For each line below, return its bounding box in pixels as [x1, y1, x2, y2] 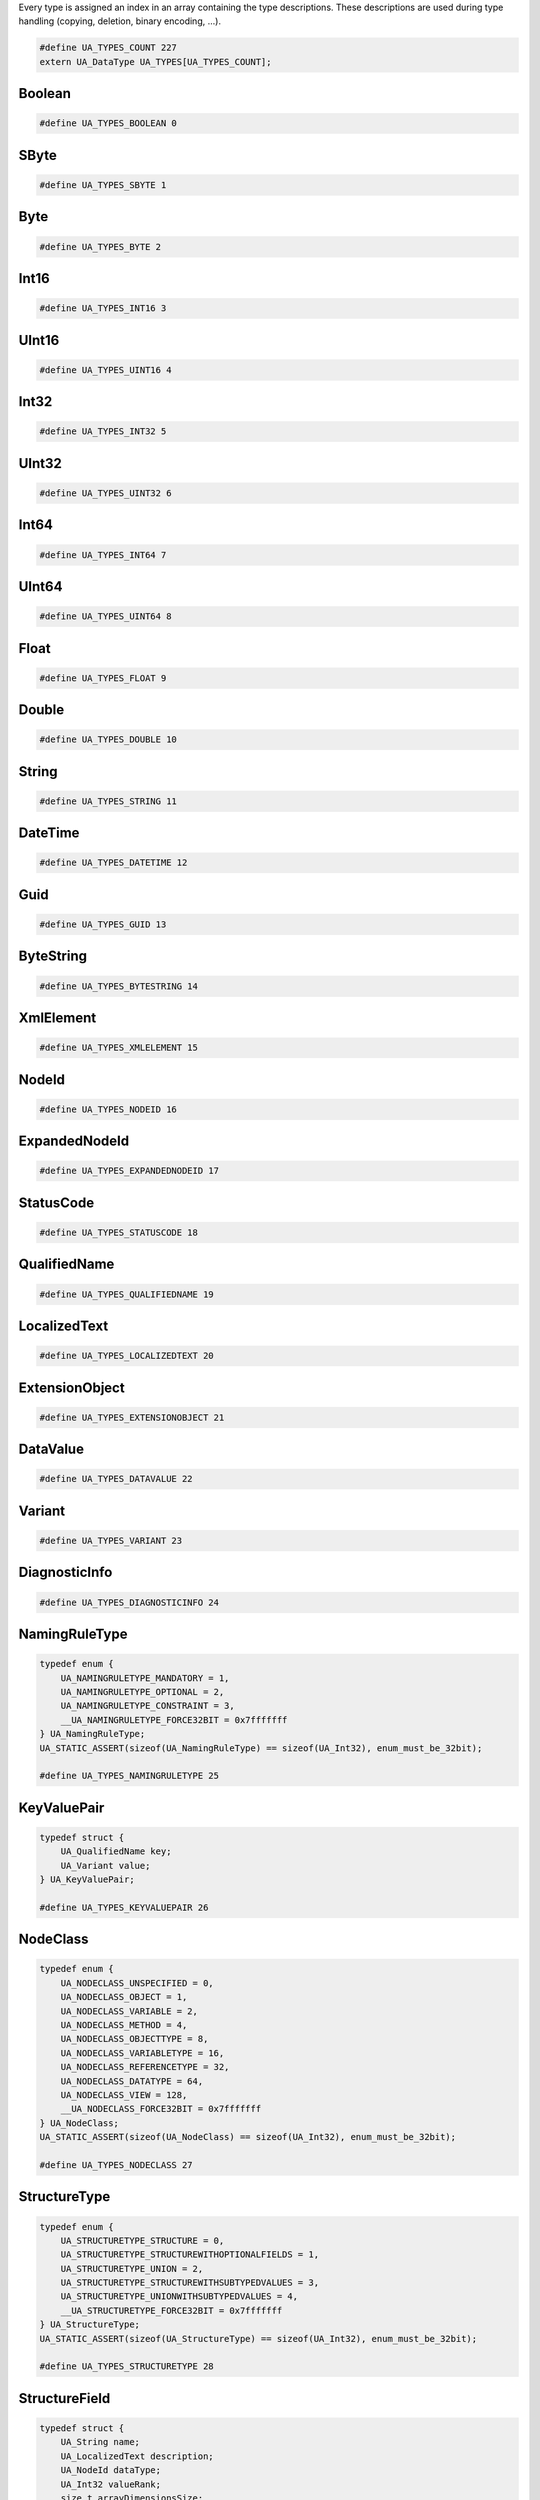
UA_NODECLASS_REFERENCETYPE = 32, [60, 2061, 230, 2073]
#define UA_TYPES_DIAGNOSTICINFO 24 [39, 1596, 220, 1608]
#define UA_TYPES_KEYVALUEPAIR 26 [39, 1901, 209, 1913]
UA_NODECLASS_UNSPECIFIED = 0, [60, 1977, 214, 1989]
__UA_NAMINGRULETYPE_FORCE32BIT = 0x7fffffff [60, 1714, 288, 1725]
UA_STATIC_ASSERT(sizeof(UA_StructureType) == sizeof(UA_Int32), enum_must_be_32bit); [39, 2333, 478, 2344]
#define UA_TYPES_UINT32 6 [39, 487, 172, 499]
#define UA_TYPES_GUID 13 [39, 919, 167, 930]
